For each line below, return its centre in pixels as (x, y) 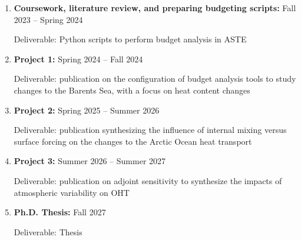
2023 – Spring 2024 (48, 19)
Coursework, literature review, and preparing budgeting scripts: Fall (155, 8)
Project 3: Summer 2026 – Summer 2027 (90, 161)
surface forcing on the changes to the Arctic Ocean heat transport (133, 141)
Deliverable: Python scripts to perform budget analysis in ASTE (130, 39)
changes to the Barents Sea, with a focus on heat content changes (132, 90)
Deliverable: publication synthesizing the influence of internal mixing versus (150, 130)
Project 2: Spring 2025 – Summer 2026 (87, 110)
